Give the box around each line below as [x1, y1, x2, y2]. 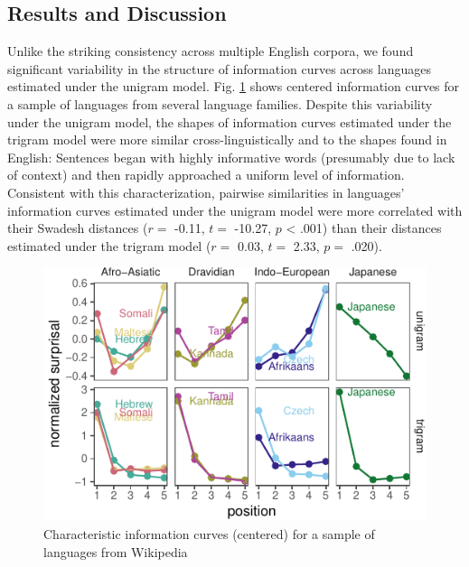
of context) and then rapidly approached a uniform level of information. [7, 165, 405, 184]
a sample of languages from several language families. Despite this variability [7, 94, 433, 113]
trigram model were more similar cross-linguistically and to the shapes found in [7, 130, 447, 149]
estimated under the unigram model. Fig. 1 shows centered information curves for [7, 77, 460, 96]
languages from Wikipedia [43, 542, 188, 561]
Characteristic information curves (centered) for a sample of [43, 524, 375, 543]
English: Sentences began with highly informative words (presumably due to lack [7, 147, 455, 166]
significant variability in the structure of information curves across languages [7, 59, 431, 78]
